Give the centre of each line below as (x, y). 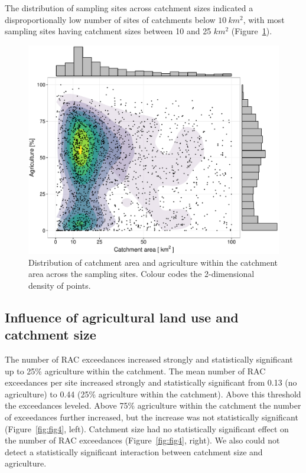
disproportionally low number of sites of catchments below (110, 19)
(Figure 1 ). (252, 31)
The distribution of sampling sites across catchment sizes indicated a (129, 8)
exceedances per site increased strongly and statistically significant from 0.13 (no (151, 382)
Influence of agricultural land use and (122, 317)
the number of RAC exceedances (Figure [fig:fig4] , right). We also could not (142, 440)
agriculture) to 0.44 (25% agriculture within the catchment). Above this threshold (153, 394)
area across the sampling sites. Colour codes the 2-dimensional (141, 274)
